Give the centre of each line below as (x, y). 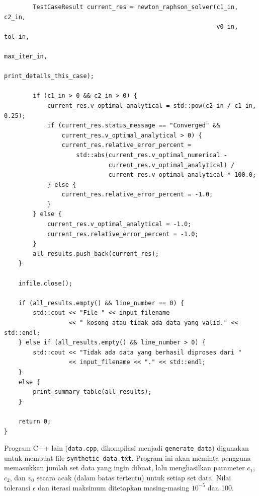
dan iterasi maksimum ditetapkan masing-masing (114, 487)
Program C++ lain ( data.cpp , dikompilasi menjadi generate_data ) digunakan (126, 448)
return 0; (35, 421)
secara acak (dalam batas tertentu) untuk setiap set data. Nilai (134, 478)
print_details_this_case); (49, 76)
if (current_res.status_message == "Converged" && (134, 126)
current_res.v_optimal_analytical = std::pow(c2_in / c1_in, (152, 105)
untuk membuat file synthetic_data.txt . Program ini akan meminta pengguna (127, 457)
